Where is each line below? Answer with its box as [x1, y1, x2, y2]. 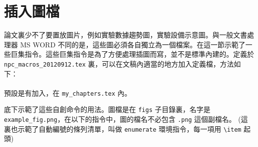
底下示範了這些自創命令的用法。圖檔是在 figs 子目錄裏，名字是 [4, 104, 210, 114]
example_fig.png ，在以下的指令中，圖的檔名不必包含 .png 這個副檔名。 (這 [4, 114, 248, 124]
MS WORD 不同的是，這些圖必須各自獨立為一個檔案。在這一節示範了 [20, 39, 246, 49]
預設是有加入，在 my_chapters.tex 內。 [4, 87, 131, 98]
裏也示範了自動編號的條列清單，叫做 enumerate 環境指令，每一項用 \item [4, 123, 242, 134]
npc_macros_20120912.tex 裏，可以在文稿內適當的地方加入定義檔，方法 [4, 58, 234, 69]
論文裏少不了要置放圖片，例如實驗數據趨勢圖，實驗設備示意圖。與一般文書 [4, 30, 247, 40]
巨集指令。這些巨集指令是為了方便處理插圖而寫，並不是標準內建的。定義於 [10, 49, 254, 59]
